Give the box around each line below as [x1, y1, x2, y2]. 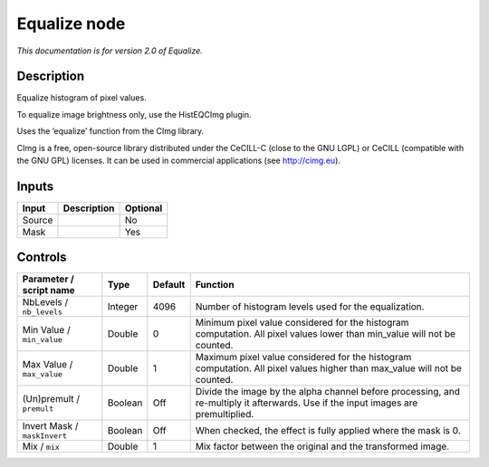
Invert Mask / [22, 420, 79, 433]
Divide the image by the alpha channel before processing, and [195, 386, 461, 398]
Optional [124, 202, 163, 214]
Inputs [16, 178, 54, 194]
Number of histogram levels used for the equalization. [195, 300, 425, 312]
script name [22, 284, 76, 297]
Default [152, 279, 186, 291]
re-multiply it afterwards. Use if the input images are [195, 396, 418, 409]
